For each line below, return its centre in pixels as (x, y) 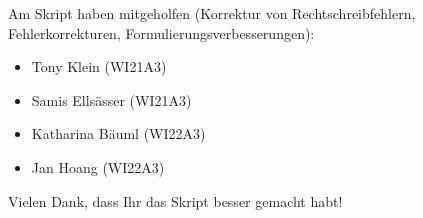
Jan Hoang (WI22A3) (98, 166)
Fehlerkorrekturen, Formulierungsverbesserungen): (161, 32)
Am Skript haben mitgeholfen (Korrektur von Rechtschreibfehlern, (212, 13)
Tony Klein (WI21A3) (99, 66)
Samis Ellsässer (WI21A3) (111, 99)
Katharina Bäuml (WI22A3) (118, 133)
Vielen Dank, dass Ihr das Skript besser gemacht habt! (175, 200)
